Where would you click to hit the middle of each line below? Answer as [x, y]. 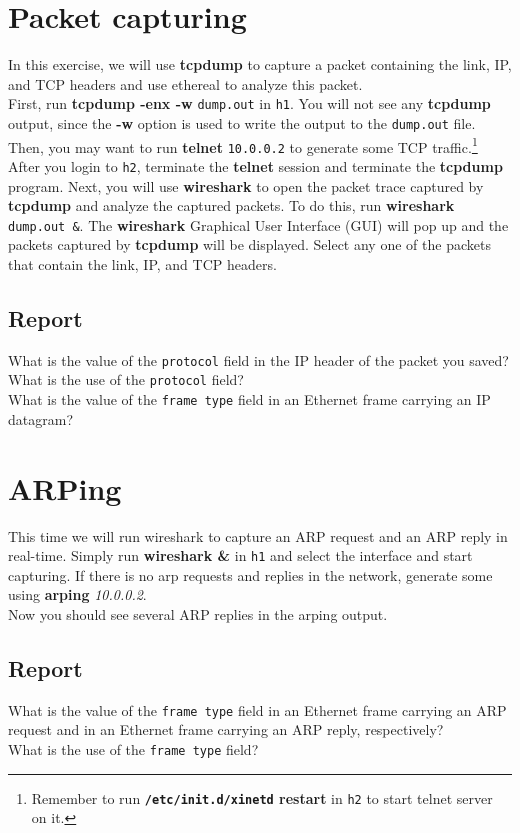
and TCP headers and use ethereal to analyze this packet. [185, 83]
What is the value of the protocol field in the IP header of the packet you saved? [258, 359]
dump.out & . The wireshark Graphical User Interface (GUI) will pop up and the [258, 224]
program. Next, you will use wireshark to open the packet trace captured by [246, 185]
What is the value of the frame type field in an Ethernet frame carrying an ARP [257, 709]
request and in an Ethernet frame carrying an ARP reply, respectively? [226, 729]
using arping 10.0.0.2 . [77, 594]
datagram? [40, 418]
